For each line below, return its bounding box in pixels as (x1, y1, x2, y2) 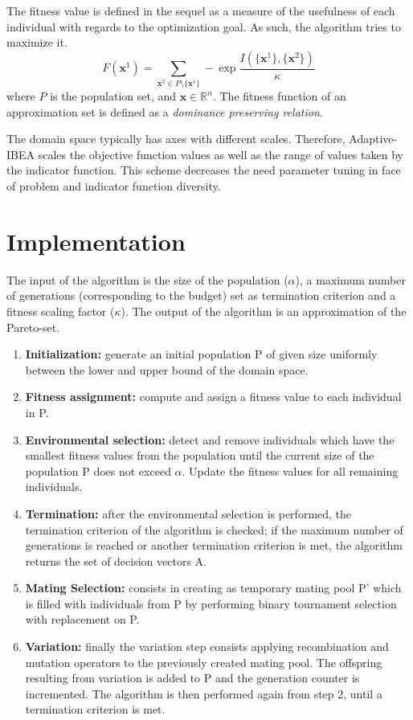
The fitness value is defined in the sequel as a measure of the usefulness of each (6, 2, 395, 18)
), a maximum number (295, 271, 406, 288)
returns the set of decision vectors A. (25, 552, 206, 569)
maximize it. (6, 34, 67, 51)
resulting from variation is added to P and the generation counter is (25, 669, 360, 686)
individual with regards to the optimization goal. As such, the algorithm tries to (6, 18, 401, 35)
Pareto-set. (6, 318, 60, 335)
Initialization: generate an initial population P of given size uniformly (25, 346, 378, 362)
